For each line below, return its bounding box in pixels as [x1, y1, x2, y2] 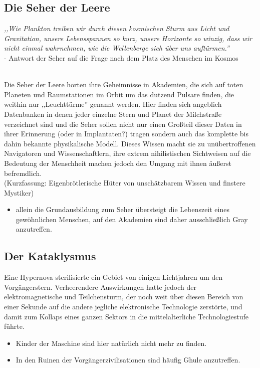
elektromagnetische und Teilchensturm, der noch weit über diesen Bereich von [4, 291, 243, 302]
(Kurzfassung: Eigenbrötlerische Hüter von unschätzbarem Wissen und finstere [4, 177, 245, 188]
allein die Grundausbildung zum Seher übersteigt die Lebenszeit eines [16, 204, 229, 215]
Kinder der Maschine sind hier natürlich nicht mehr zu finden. [16, 337, 207, 348]
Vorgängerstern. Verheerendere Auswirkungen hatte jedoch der [4, 281, 196, 292]
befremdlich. [4, 167, 42, 178]
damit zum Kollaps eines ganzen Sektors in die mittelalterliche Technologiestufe [4, 311, 249, 321]
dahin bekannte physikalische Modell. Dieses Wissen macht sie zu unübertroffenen [4, 138, 256, 148]
